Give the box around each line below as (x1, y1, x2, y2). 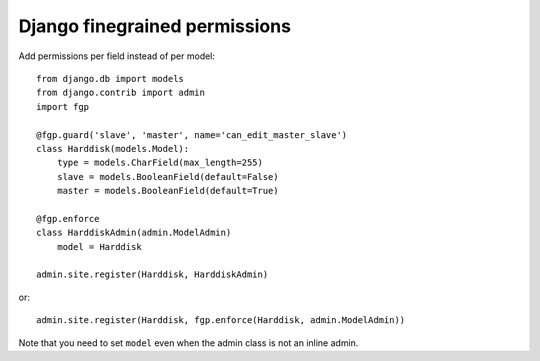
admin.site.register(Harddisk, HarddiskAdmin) (36, 269, 269, 280)
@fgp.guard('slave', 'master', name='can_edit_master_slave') (36, 129, 348, 140)
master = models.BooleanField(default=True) (56, 185, 279, 197)
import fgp (36, 101, 90, 112)
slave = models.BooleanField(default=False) (56, 171, 279, 182)
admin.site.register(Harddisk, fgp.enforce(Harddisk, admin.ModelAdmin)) (36, 315, 406, 326)
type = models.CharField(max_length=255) (56, 157, 264, 169)
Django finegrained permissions (18, 15, 292, 37)
